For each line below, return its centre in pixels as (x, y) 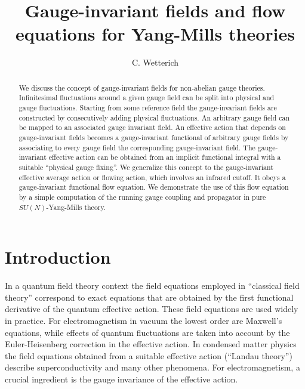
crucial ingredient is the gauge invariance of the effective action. (121, 379)
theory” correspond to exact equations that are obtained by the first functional (149, 297)
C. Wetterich (155, 62)
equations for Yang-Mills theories (155, 34)
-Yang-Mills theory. (76, 207)
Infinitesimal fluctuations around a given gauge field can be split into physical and (147, 98)
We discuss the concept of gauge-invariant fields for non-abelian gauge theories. (142, 87)
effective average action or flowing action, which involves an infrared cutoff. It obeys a (152, 177)
